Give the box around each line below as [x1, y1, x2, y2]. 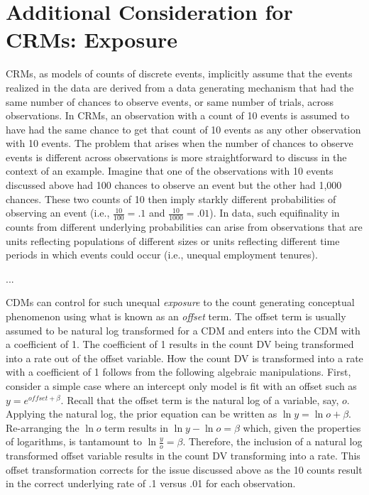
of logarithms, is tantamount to [6, 434, 142, 449]
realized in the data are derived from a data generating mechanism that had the [6, 80, 354, 94]
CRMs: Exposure [6, 25, 178, 54]
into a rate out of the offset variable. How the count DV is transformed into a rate [6, 350, 363, 365]
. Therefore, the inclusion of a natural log [182, 434, 363, 449]
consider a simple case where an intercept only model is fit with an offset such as [6, 379, 357, 393]
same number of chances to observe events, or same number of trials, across [6, 94, 334, 109]
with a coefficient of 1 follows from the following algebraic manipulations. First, [6, 364, 351, 379]
